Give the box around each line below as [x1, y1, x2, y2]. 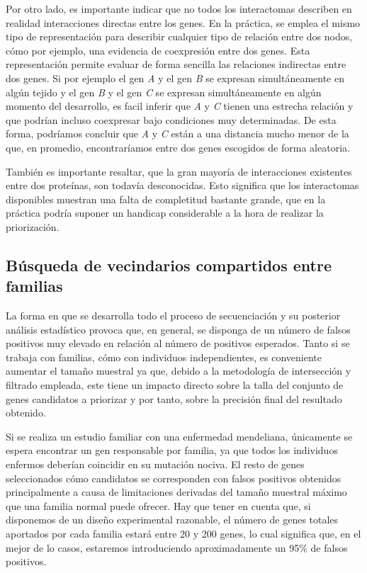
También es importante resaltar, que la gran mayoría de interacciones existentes [6, 164, 352, 178]
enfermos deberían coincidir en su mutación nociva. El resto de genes [6, 457, 305, 472]
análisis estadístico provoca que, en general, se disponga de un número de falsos [6, 322, 351, 336]
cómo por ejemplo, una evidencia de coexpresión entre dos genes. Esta [6, 42, 310, 57]
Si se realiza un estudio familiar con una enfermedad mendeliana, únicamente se [6, 429, 353, 443]
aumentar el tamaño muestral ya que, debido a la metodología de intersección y [6, 363, 351, 378]
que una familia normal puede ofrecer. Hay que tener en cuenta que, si [6, 498, 311, 513]
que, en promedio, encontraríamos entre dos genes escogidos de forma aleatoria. [6, 140, 350, 154]
